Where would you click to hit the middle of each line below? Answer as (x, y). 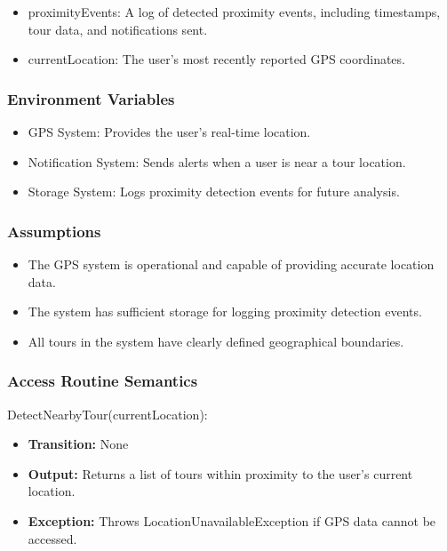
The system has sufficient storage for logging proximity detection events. (225, 311)
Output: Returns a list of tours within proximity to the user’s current (220, 473)
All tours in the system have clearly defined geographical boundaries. (216, 341)
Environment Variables (91, 98)
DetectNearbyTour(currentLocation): (108, 414)
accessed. (52, 538)
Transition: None (78, 444)
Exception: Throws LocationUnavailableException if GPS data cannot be (232, 520)
